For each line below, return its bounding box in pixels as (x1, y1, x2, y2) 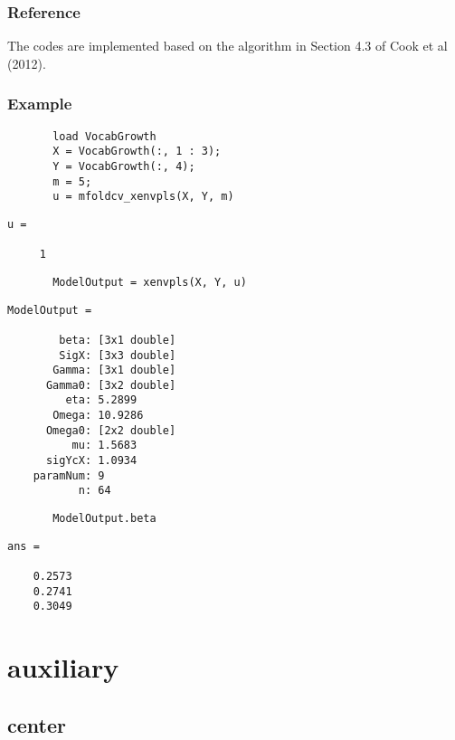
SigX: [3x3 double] (59, 348, 176, 362)
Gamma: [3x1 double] (52, 364, 176, 377)
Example (7, 92, 72, 115)
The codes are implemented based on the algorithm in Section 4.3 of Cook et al (7, 36, 448, 55)
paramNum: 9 (33, 469, 105, 482)
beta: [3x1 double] (59, 333, 176, 346)
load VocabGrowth (52, 129, 156, 143)
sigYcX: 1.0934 (45, 454, 137, 468)
